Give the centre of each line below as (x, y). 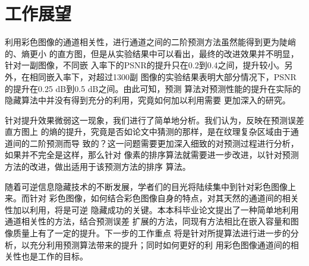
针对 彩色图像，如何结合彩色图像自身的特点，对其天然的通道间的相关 (164, 198)
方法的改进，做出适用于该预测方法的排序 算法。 (98, 167)
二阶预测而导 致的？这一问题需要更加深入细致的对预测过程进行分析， (164, 143)
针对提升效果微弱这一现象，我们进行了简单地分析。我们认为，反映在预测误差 (154, 120)
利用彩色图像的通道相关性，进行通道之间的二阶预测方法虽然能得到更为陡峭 (150, 42)
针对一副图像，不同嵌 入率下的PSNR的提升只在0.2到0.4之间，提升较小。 (145, 65)
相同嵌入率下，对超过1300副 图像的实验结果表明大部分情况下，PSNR (163, 76)
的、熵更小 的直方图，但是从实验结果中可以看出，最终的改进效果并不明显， (152, 53)
